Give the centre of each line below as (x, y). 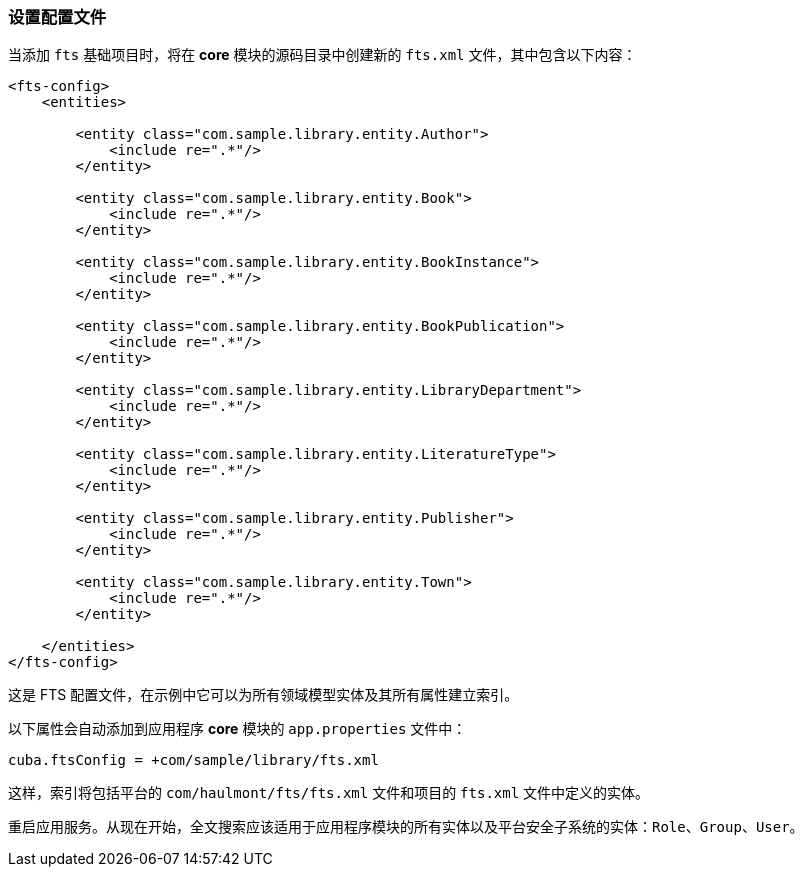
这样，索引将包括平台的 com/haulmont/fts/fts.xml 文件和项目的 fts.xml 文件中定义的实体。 (329, 793)
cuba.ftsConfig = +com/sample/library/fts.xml (193, 760)
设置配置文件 (57, 17)
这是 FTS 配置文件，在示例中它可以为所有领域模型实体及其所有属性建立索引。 (263, 695)
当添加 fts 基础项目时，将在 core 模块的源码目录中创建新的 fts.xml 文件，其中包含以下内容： (322, 55)
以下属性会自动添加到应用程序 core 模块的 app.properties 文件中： (237, 729)
